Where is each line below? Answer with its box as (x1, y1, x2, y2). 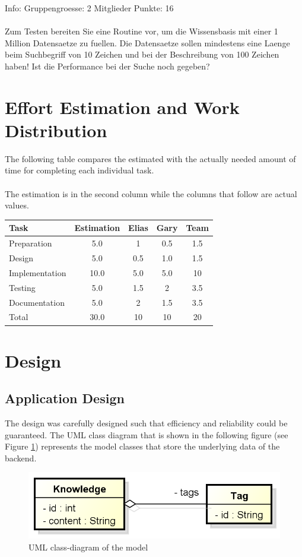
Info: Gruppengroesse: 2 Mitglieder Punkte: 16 (5, 2, 174, 14)
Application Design (5, 389, 125, 407)
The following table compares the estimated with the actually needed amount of (5, 152, 296, 164)
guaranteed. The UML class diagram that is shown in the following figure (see (5, 428, 288, 441)
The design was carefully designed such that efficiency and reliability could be (5, 417, 288, 429)
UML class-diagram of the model (28, 540, 148, 553)
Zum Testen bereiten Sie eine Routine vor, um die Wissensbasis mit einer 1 (5, 25, 278, 37)
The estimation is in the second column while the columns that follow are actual (5, 187, 297, 200)
